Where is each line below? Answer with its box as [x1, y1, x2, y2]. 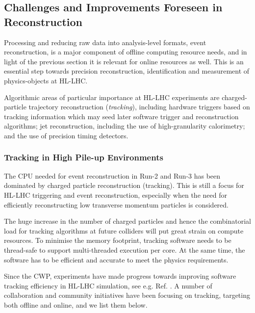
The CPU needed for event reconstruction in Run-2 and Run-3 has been [4, 170, 221, 181]
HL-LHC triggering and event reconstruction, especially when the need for [4, 189, 227, 200]
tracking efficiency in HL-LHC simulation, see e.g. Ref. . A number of [4, 280, 212, 290]
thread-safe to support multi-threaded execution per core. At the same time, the [4, 244, 245, 255]
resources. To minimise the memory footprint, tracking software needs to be [4, 235, 231, 245]
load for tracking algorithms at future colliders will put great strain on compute [4, 225, 244, 235]
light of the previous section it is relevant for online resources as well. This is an [4, 56, 244, 66]
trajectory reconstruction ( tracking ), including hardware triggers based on [28, 102, 250, 112]
